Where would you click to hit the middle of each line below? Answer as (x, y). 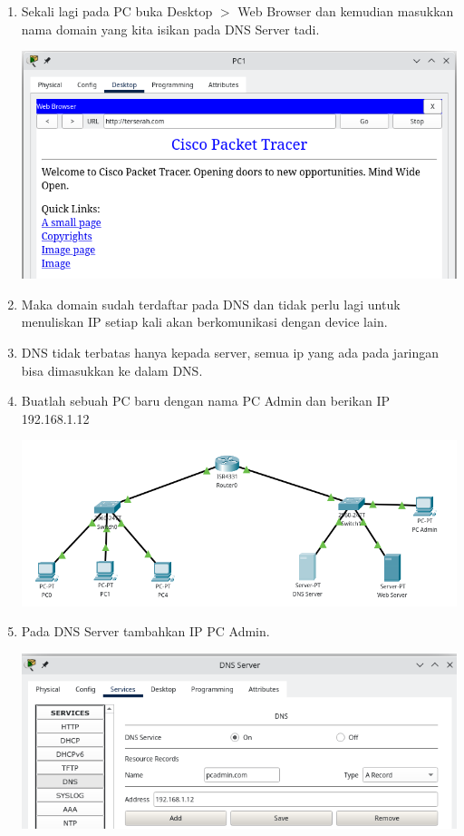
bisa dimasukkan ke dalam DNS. (112, 370)
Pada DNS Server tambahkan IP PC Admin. (145, 631)
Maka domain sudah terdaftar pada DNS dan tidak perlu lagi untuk (211, 304)
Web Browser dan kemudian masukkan (346, 11)
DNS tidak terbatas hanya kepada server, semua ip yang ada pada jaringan (230, 352)
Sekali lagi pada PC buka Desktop (117, 11)
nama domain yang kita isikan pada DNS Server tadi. (170, 29)
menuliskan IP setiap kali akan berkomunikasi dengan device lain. (204, 322)
